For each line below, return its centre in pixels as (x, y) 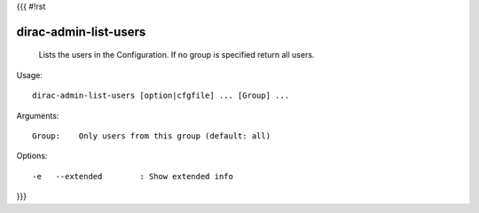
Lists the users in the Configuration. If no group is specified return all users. (177, 55)
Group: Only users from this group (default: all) (151, 136)
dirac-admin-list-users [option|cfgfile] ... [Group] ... (161, 96)
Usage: (30, 75)
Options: (32, 156)
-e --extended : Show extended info (133, 176)
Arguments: (38, 115)
